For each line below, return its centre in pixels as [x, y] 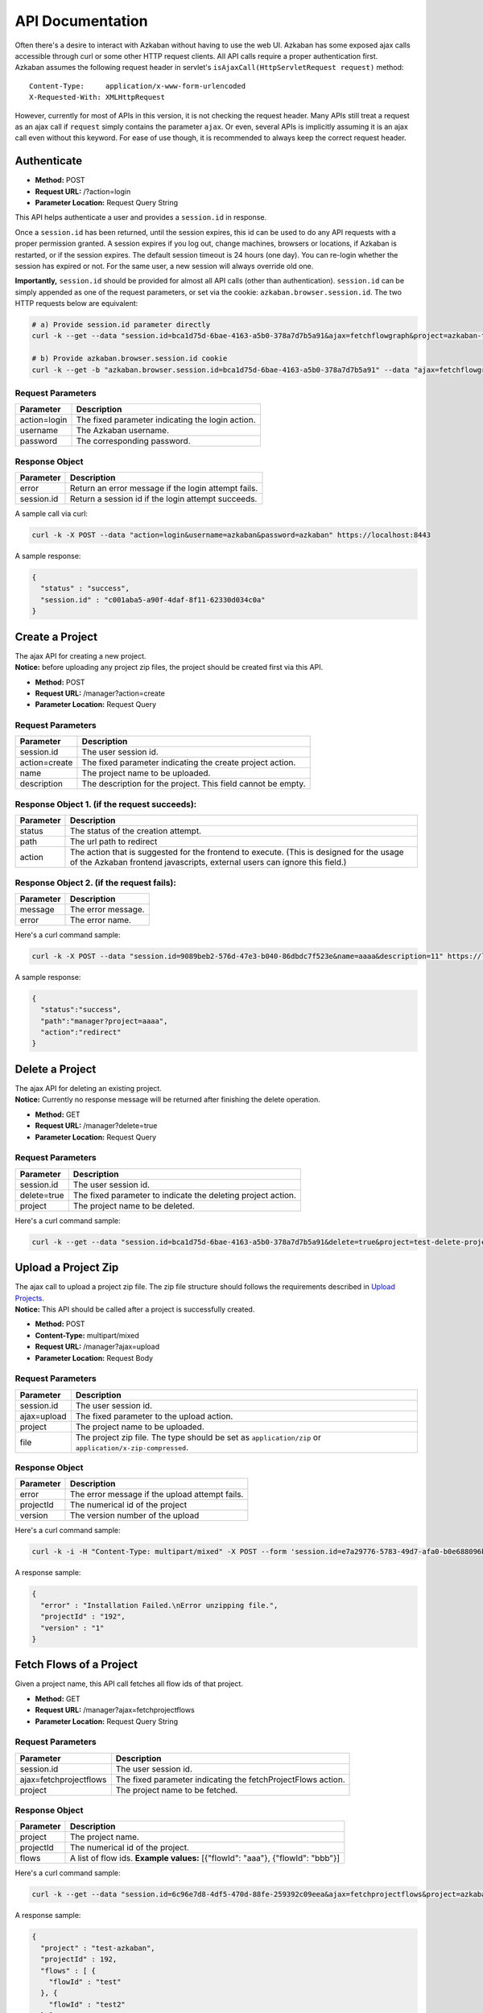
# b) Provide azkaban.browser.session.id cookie [130, 359]
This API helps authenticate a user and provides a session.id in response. [141, 217]
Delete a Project [56, 1069]
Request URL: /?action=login [83, 191]
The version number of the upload [134, 1515]
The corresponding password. [133, 441]
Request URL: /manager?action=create [100, 693]
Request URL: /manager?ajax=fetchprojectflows [115, 1710]
